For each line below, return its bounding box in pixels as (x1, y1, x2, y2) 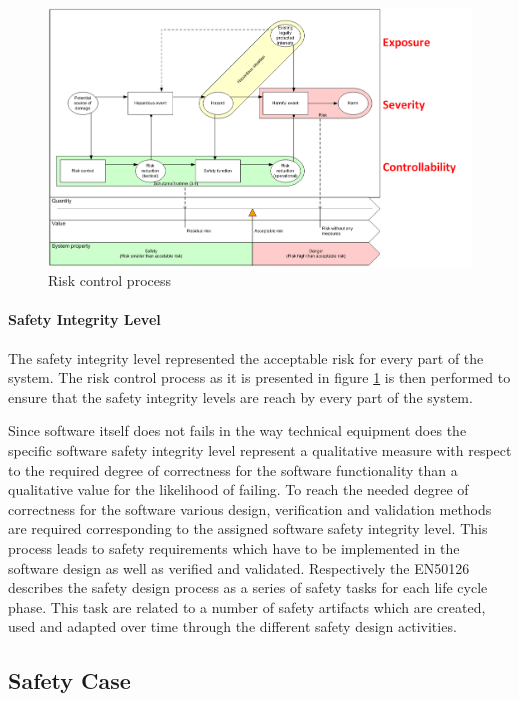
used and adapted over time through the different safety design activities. (8, 616, 457, 637)
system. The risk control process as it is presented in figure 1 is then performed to (8, 367, 511, 388)
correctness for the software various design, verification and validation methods (8, 498, 492, 519)
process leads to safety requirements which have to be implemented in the (8, 537, 460, 558)
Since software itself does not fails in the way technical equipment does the (8, 420, 467, 441)
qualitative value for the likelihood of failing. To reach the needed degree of (8, 479, 469, 500)
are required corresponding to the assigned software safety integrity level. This (8, 518, 488, 539)
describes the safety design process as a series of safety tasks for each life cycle (8, 577, 488, 598)
